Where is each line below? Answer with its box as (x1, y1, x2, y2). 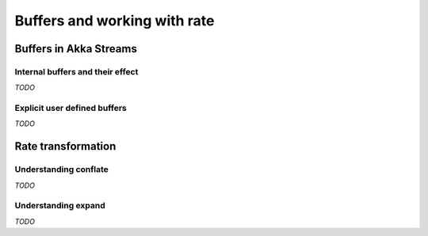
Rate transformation (14, 139, 117, 154)
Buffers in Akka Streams (14, 42, 138, 55)
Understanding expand (14, 200, 106, 211)
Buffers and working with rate (14, 12, 215, 29)
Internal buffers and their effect (14, 66, 139, 77)
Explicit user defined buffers (14, 103, 127, 114)
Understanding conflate (14, 164, 109, 175)
